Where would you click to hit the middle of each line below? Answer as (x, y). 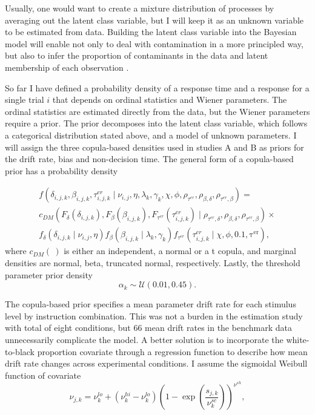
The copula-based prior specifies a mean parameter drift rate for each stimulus (151, 304)
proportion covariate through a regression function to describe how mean (172, 351)
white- (298, 339)
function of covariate (43, 375)
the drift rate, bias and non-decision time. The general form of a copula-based (149, 159)
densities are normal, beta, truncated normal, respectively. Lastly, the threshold (153, 263)
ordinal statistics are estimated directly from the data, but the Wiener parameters (157, 111)
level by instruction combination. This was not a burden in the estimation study (154, 315)
